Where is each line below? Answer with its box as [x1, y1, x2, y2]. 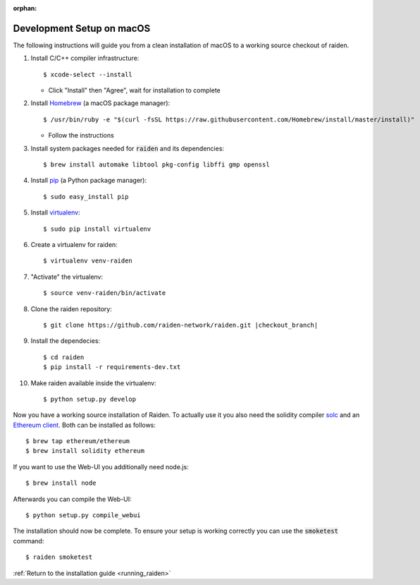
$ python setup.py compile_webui [25, 512, 141, 519]
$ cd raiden [43, 353, 85, 361]
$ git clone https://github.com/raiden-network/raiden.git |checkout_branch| [43, 321, 319, 329]
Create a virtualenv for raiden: [30, 240, 118, 248]
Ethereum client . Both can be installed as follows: [13, 421, 156, 429]
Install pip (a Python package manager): [30, 176, 147, 185]
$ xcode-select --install [43, 71, 133, 78]
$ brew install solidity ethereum [25, 447, 144, 455]
